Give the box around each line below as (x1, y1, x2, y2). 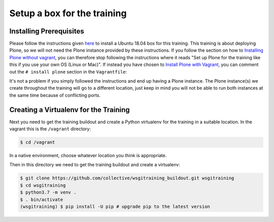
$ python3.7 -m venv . (20, 190, 77, 195)
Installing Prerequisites (9, 27, 85, 35)
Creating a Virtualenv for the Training (9, 105, 130, 114)
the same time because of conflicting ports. (9, 92, 101, 98)
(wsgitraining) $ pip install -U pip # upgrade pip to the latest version (20, 204, 211, 209)
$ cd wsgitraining (20, 182, 66, 188)
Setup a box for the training (9, 8, 127, 19)
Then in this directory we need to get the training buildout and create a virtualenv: (9, 162, 180, 168)
